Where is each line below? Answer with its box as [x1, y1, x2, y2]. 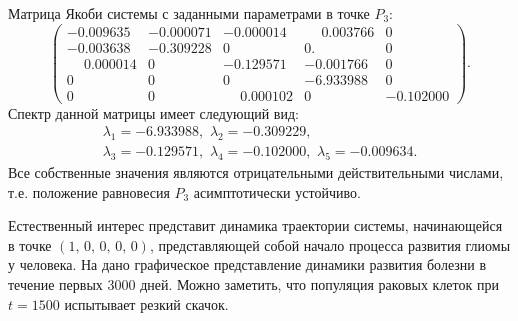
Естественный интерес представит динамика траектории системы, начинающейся [8, 215, 503, 236]
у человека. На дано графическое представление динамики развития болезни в [8, 254, 487, 275]
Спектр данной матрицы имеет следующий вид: [8, 102, 299, 123]
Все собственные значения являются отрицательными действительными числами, [8, 162, 504, 183]
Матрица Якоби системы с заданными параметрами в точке [8, 3, 370, 23]
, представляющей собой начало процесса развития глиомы [149, 234, 511, 255]
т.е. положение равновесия [8, 181, 170, 202]
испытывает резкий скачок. [64, 293, 229, 314]
